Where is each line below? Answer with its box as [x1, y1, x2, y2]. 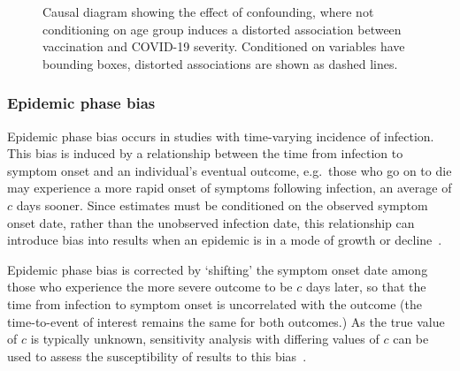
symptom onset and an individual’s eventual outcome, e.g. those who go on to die [7, 161, 452, 179]
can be [393, 329, 429, 348]
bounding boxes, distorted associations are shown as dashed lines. [42, 54, 398, 72]
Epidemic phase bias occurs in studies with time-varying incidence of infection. [7, 126, 434, 145]
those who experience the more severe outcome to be [7, 277, 293, 296]
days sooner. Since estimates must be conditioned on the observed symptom [16, 195, 428, 214]
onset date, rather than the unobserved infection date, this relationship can [7, 213, 415, 231]
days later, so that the [305, 277, 426, 296]
